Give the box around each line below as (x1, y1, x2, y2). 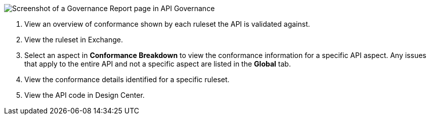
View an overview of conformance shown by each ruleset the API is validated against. (24, 20, 310, 28)
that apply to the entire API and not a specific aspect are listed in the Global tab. (24, 59, 291, 68)
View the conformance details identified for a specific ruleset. (24, 75, 230, 84)
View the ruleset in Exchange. (24, 35, 123, 44)
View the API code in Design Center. (24, 91, 145, 99)
